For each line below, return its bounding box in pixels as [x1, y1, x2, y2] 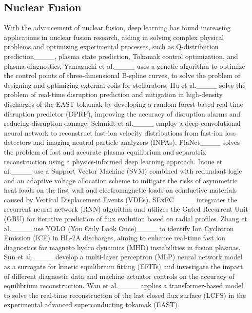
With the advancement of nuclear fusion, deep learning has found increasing [4, 22, 231, 33]
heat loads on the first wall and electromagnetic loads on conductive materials [4, 185, 237, 195]
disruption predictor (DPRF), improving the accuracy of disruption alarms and [4, 108, 241, 118]
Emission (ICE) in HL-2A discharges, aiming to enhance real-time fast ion [4, 233, 226, 243]
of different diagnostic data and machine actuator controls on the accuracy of [4, 271, 234, 281]
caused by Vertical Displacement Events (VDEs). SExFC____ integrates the [4, 194, 237, 204]
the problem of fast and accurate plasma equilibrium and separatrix [4, 146, 207, 156]
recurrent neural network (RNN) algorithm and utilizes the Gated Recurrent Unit [4, 204, 249, 214]
